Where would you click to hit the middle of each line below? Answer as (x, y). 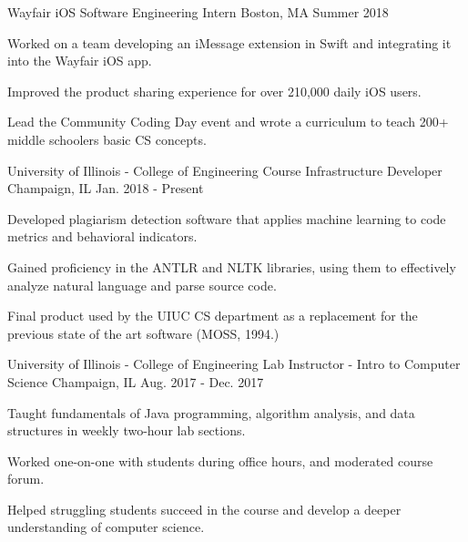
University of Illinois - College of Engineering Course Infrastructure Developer (225, 170)
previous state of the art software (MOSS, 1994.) (143, 333)
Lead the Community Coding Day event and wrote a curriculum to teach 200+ (228, 122)
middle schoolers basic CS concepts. (107, 139)
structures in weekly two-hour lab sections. (127, 430)
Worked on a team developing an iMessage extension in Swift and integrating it (229, 42)
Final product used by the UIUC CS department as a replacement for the (213, 316)
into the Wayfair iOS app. (80, 61)
